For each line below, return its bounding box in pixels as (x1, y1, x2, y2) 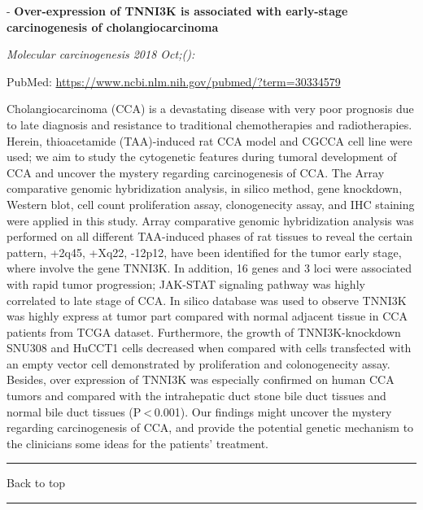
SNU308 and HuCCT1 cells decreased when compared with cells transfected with (7, 339, 412, 356)
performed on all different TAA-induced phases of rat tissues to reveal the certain (7, 228, 413, 245)
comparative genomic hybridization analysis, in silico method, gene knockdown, (7, 180, 403, 197)
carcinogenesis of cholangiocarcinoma (7, 18, 219, 35)
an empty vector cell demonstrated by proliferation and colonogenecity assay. (7, 355, 390, 372)
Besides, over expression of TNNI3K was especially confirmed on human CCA (7, 371, 395, 388)
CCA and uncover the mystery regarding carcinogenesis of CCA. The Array (7, 163, 385, 181)
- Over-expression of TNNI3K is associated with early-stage (7, 2, 348, 19)
